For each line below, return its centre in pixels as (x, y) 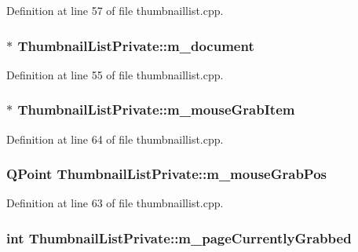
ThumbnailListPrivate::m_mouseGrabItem (156, 110)
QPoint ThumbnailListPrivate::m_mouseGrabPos (166, 174)
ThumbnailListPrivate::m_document (136, 45)
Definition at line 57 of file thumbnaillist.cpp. (115, 10)
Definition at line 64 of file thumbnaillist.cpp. (115, 139)
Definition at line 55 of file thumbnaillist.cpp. (115, 74)
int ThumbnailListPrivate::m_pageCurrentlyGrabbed (179, 237)
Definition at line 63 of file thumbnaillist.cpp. (115, 203)
